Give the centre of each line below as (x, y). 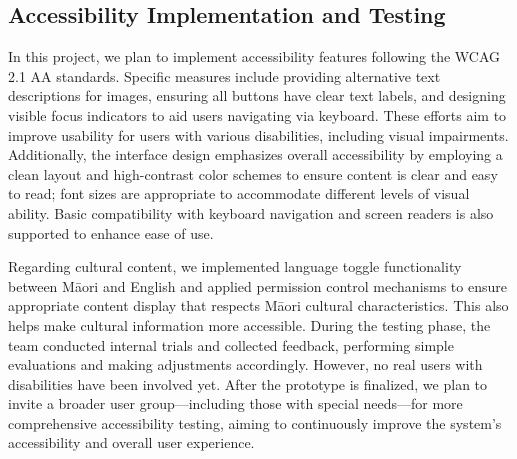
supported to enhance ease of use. (111, 232)
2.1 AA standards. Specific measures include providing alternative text (224, 75)
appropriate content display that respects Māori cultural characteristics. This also (258, 305)
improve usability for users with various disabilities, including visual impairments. (258, 134)
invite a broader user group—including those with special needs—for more (235, 403)
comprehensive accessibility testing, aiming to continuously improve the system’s (255, 422)
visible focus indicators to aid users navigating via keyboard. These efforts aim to (257, 114)
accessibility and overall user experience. (131, 442)
